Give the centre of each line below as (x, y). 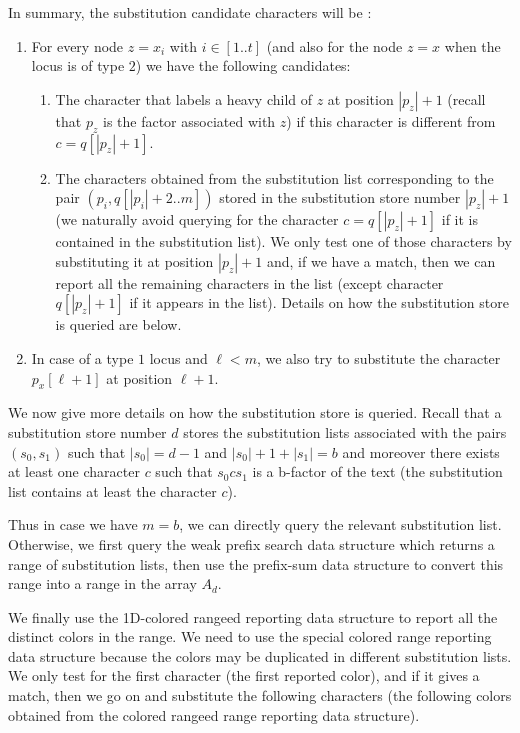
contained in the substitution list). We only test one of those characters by (283, 241)
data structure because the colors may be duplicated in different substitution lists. (260, 655)
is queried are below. (118, 324)
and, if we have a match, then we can (381, 260)
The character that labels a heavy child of (184, 98)
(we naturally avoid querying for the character (197, 219)
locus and (178, 357)
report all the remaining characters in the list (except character (249, 282)
